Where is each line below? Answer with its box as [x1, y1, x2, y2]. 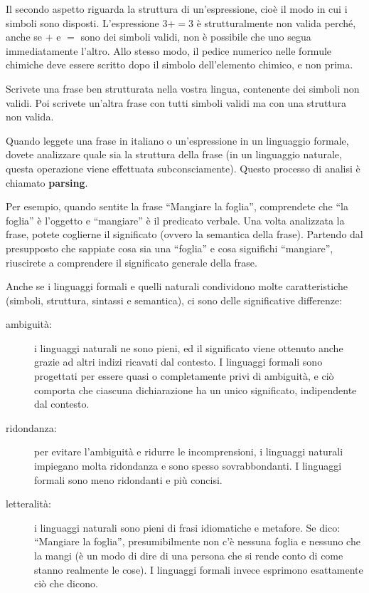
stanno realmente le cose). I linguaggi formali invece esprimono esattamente [34, 562, 363, 577]
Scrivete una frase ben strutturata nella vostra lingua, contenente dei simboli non [6, 81, 360, 96]
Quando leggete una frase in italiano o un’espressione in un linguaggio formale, [6, 133, 349, 148]
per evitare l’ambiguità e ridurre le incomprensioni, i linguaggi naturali [34, 444, 343, 459]
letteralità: [6, 496, 51, 511]
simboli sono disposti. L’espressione [6, 15, 159, 30]
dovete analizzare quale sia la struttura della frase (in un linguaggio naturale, [6, 147, 342, 162]
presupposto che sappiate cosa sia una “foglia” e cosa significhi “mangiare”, [6, 240, 333, 255]
